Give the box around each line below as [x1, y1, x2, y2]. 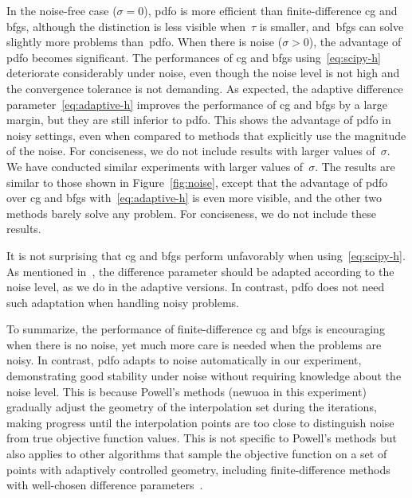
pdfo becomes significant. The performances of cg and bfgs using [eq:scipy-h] [6, 49, 381, 65]
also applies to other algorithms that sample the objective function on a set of [6, 445, 387, 462]
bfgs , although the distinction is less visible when [6, 18, 245, 34]
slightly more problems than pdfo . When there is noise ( [6, 33, 283, 50]
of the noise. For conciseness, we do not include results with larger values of [6, 142, 375, 159]
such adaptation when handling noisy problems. [6, 294, 239, 310]
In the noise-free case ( [6, 2, 117, 18]
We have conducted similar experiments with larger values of [6, 158, 304, 174]
